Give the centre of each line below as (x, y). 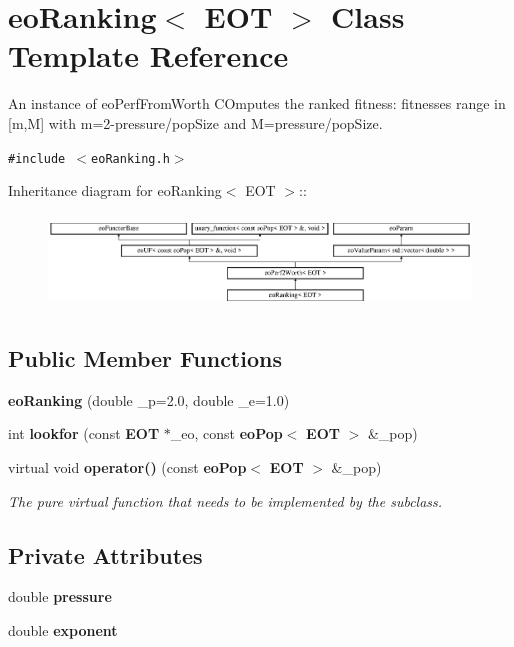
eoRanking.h (130, 158)
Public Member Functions (145, 358)
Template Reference (148, 55)
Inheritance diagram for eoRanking (115, 190)
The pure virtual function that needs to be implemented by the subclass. (225, 500)
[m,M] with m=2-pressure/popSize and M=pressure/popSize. (195, 122)
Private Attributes (105, 554)
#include (37, 158)
